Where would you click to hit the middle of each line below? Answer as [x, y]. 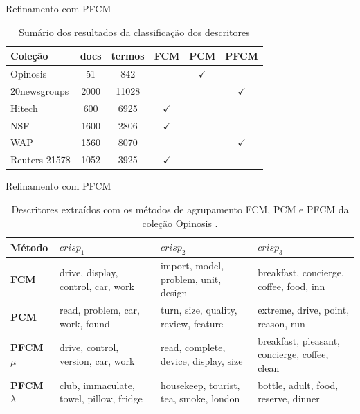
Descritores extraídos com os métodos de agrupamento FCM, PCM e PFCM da [180, 209]
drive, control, [89, 347]
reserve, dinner [289, 398]
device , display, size [201, 361]
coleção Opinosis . [180, 223]
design [174, 292]
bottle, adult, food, [298, 385]
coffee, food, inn [291, 286]
